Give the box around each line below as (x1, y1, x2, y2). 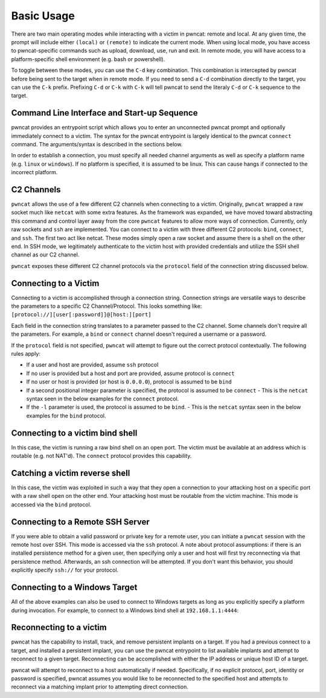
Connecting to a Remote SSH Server (11, 517, 150, 527)
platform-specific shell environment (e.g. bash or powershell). (11, 55, 165, 63)
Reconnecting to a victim (11, 622, 107, 633)
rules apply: (11, 350, 40, 357)
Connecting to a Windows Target (11, 582, 138, 593)
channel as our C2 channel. (11, 251, 80, 258)
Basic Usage (11, 9, 75, 22)
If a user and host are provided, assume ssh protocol (26, 361, 159, 368)
